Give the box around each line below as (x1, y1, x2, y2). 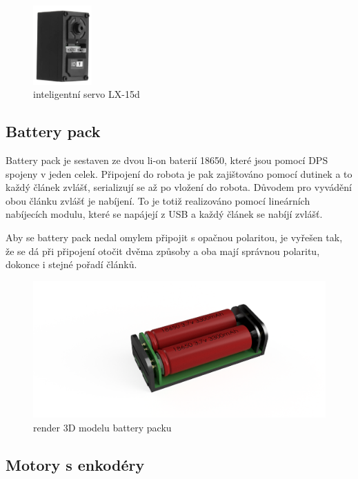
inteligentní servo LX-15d (33, 87, 140, 101)
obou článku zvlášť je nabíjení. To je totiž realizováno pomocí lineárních (6, 193, 310, 207)
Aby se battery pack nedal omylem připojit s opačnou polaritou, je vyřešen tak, (6, 230, 343, 245)
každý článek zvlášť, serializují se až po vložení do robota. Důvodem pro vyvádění (6, 180, 352, 194)
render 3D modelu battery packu (33, 420, 172, 434)
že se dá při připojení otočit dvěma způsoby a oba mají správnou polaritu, (6, 243, 320, 258)
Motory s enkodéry (6, 453, 145, 475)
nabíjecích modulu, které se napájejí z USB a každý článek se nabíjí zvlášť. (6, 207, 323, 221)
